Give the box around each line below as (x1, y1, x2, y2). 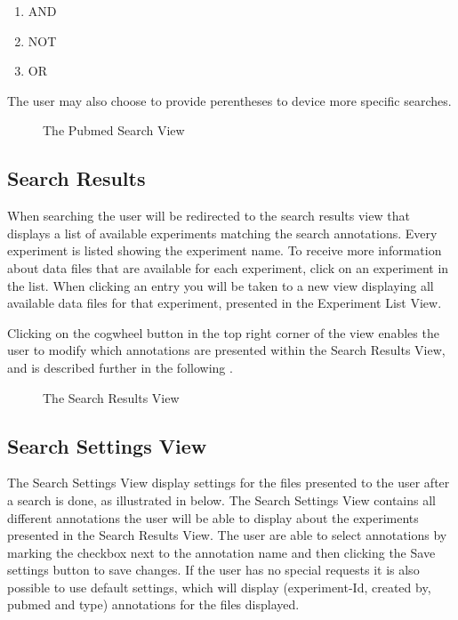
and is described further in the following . (7, 358, 233, 376)
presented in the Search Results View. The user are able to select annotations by (7, 526, 447, 544)
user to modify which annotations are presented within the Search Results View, (7, 341, 446, 359)
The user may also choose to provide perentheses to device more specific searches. (7, 91, 452, 109)
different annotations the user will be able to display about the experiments (7, 508, 419, 527)
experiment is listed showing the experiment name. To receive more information (7, 241, 442, 260)
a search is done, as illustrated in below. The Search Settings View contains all (7, 490, 436, 509)
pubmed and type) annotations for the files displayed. (7, 595, 300, 614)
